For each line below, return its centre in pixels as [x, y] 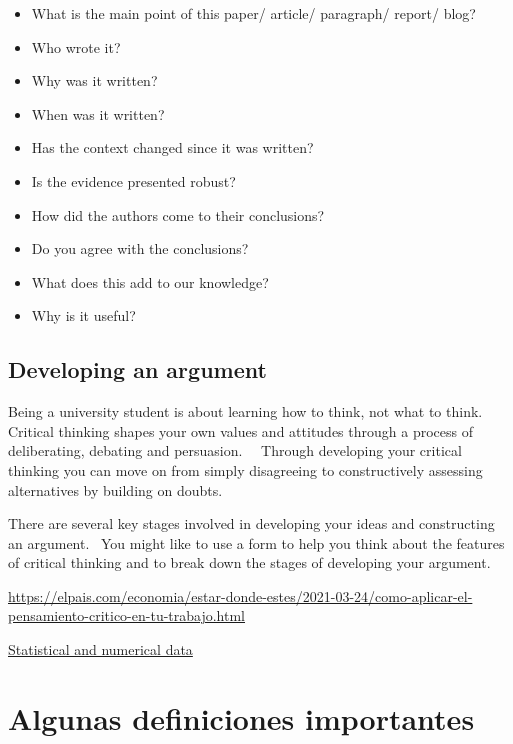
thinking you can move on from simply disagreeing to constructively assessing [245, 469]
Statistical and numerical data [100, 649]
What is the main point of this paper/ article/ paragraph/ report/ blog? [253, 13]
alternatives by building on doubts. [115, 489]
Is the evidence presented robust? [133, 180]
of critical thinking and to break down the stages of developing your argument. [249, 562]
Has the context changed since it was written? [172, 147]
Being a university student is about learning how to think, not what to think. [245, 411]
